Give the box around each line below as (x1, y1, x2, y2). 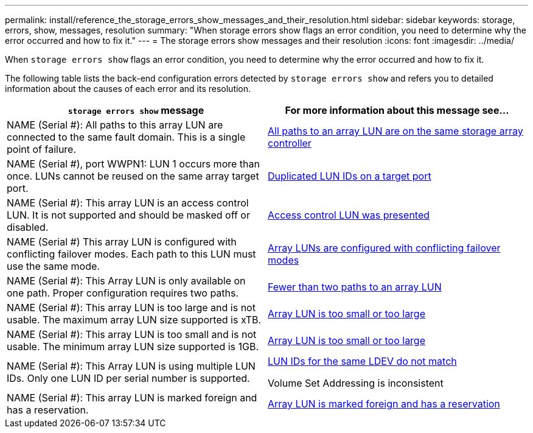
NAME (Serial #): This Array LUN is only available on (7, 275, 246, 287)
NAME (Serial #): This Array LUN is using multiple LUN (7, 360, 256, 372)
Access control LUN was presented (268, 209, 430, 221)
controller (268, 137, 312, 149)
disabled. (7, 221, 49, 233)
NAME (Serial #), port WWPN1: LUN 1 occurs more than (7, 158, 260, 170)
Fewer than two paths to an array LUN (268, 281, 442, 293)
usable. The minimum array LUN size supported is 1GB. (7, 340, 259, 353)
